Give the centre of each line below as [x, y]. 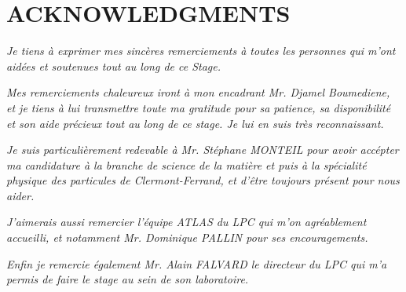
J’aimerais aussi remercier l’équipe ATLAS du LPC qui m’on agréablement [187, 222]
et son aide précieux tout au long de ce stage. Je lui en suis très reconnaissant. [195, 123]
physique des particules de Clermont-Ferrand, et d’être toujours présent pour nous [203, 180]
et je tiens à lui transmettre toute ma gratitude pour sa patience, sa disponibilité [199, 107]
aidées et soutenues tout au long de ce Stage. [114, 66]
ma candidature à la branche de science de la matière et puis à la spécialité [187, 164]
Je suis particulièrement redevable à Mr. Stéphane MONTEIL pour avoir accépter [203, 150]
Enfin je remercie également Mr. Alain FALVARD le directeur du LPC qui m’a [197, 263]
